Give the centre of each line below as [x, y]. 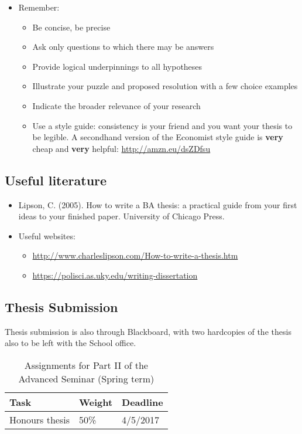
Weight [96, 402]
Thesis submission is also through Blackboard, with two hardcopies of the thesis [148, 331]
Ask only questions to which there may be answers [123, 47]
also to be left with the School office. [71, 343]
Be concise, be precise [71, 27]
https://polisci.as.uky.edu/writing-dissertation [115, 275]
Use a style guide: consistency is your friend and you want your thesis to [162, 125]
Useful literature [56, 180]
